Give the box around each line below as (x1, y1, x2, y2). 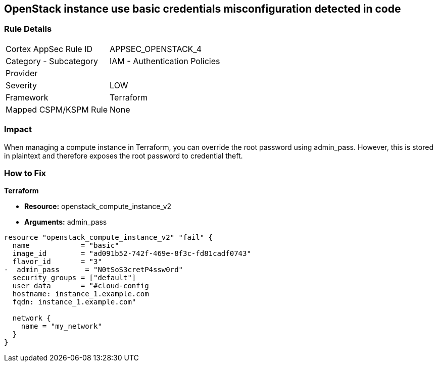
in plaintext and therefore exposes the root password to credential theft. (4, 151, 243, 160)
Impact (4, 124, 32, 135)
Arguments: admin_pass (24, 218, 107, 227)
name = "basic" (12, 241, 119, 250)
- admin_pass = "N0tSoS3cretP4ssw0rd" (4, 266, 183, 274)
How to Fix (4, 168, 46, 178)
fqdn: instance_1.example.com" (12, 298, 136, 306)
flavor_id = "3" (12, 257, 102, 266)
